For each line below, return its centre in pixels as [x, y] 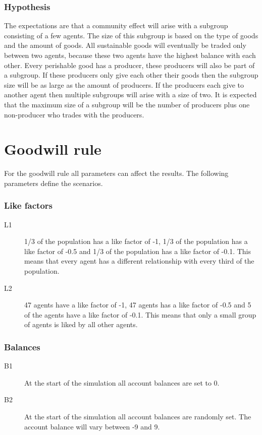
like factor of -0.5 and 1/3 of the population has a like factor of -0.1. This [138, 251]
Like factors [28, 205]
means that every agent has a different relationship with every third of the [139, 261]
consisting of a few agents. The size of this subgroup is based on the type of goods [131, 35]
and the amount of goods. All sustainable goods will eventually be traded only [125, 45]
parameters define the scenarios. [54, 183]
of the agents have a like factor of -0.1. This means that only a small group [140, 314]
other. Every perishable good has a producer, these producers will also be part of [129, 65]
